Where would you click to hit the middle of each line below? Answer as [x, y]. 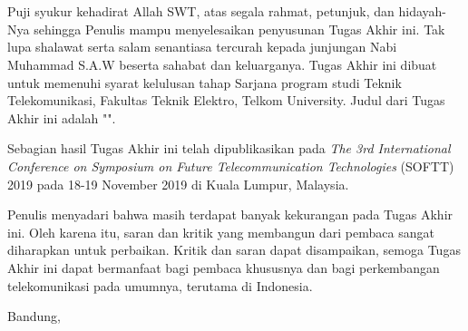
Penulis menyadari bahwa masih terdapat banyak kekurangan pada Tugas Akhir [230, 214]
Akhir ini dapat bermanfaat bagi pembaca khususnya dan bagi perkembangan [224, 267]
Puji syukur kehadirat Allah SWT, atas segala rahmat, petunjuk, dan [201, 11]
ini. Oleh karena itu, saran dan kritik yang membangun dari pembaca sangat [221, 232]
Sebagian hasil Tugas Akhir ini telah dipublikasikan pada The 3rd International [229, 148]
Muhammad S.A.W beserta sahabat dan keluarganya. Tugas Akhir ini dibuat [222, 64]
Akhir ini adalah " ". [62, 117]
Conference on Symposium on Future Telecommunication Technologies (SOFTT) [231, 165]
